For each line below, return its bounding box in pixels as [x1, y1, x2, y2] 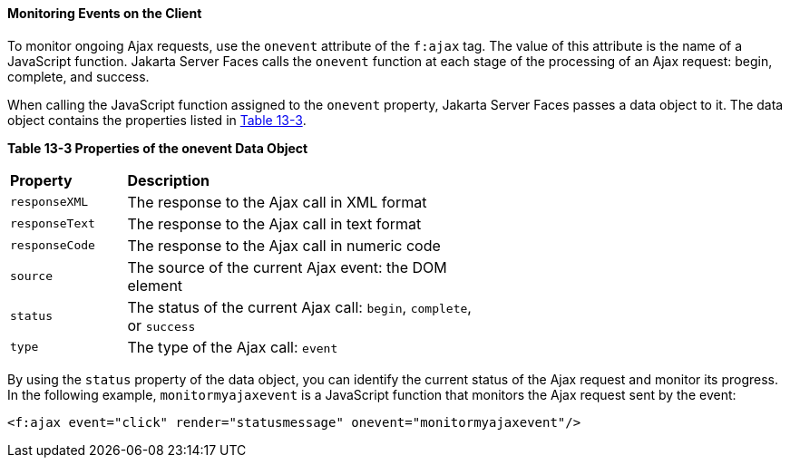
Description [127, 170, 210, 189]
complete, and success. [7, 68, 150, 84]
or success [127, 315, 196, 334]
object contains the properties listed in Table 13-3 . [7, 111, 307, 128]
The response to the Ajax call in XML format [127, 192, 427, 211]
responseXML [10, 195, 89, 209]
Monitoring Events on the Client [7, 5, 202, 21]
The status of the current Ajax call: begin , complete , [127, 297, 472, 316]
